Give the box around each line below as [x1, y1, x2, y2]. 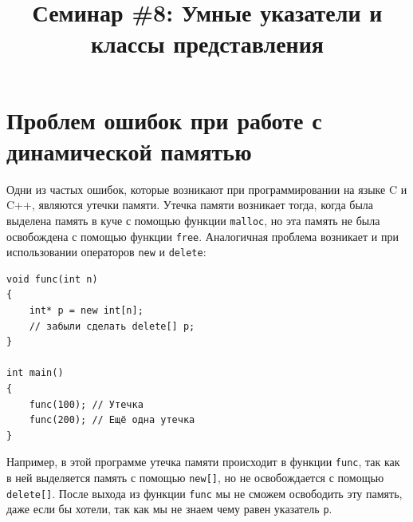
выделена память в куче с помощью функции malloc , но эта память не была [6, 212, 380, 228]
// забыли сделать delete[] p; [29, 320, 195, 332]
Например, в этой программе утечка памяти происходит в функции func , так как [6, 453, 400, 470]
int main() [6, 367, 64, 379]
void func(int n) [6, 273, 98, 285]
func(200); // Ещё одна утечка [29, 414, 195, 426]
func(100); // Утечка [29, 398, 144, 410]
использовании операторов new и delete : [6, 243, 206, 260]
